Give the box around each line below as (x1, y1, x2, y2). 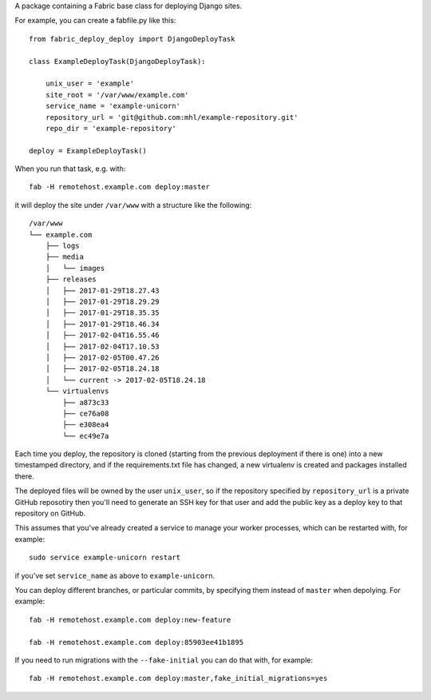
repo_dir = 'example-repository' (45, 124, 177, 133)
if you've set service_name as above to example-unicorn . (14, 571, 215, 580)
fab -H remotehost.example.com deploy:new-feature (29, 615, 231, 624)
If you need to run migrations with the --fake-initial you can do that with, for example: (14, 655, 314, 665)
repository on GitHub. (14, 508, 86, 519)
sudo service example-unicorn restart (29, 553, 181, 563)
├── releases (45, 275, 97, 284)
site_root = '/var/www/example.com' (45, 90, 189, 99)
